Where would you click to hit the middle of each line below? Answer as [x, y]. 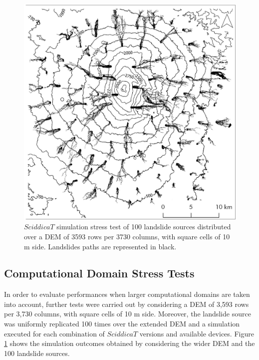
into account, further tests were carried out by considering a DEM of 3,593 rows [127, 304]
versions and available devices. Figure [197, 333]
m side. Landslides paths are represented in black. [100, 246]
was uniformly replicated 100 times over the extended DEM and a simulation [122, 324]
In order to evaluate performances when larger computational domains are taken [127, 294]
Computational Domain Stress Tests [99, 273]
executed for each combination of [54, 333]
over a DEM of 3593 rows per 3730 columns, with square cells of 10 [127, 236]
